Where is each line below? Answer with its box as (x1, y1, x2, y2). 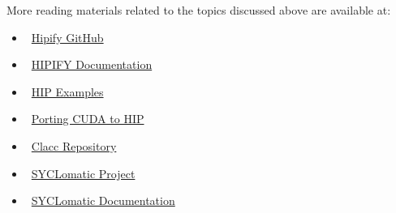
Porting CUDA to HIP (31, 110, 144, 127)
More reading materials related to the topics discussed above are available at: (6, 2, 391, 18)
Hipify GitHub (31, 28, 104, 45)
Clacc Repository (31, 137, 117, 154)
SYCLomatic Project (31, 164, 136, 181)
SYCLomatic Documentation (31, 192, 175, 209)
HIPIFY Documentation (31, 56, 153, 73)
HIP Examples (31, 83, 104, 100)
